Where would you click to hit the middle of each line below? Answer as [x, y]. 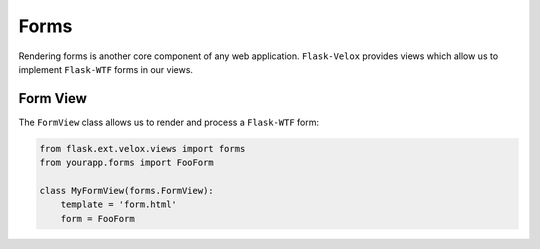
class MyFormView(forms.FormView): [126, 190]
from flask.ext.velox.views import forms [142, 148]
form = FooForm [97, 218]
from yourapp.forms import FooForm [126, 163]
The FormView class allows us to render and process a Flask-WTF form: [169, 122]
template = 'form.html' [118, 204]
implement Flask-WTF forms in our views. [106, 69]
